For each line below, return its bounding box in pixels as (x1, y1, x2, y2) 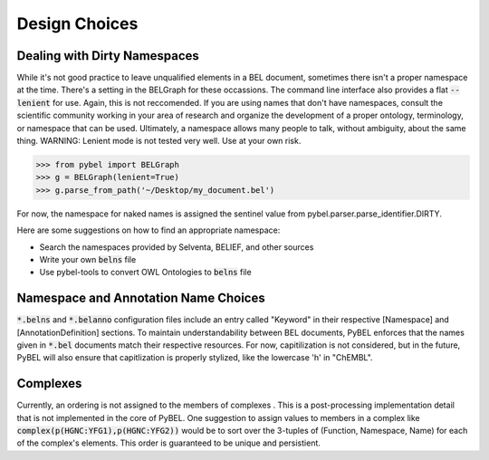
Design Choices (16, 14, 139, 34)
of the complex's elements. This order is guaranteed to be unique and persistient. (16, 437, 321, 448)
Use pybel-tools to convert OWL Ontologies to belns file (39, 267, 253, 278)
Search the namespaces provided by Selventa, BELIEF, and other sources (39, 241, 314, 253)
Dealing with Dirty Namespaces (16, 48, 199, 63)
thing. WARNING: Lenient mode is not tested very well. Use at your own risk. (16, 136, 302, 147)
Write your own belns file (39, 254, 137, 264)
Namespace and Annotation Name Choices (16, 291, 266, 306)
